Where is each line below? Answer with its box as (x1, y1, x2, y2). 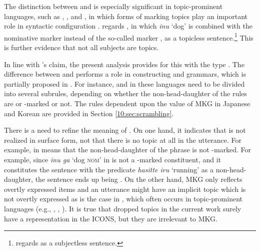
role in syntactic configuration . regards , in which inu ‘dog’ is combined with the (4, 21, 252, 31)
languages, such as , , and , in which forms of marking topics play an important (4, 11, 248, 21)
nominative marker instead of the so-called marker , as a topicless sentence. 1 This (4, 31, 253, 43)
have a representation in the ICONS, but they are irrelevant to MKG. (4, 213, 217, 223)
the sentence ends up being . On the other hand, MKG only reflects (35, 174, 242, 184)
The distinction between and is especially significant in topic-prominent (4, 1, 223, 11)
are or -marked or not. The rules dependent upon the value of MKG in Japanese (4, 98, 250, 108)
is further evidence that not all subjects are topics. (4, 42, 159, 53)
